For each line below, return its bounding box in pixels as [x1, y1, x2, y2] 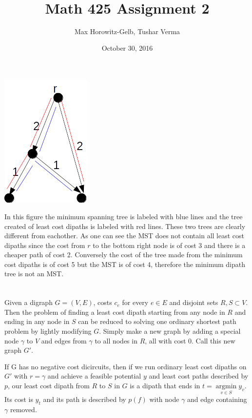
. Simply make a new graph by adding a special [99, 326, 241, 336]
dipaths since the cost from [4, 240, 85, 250]
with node [149, 394, 179, 404]
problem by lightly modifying [4, 326, 92, 336]
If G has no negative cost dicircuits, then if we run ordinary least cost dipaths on [4, 361, 247, 371]
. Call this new [192, 335, 235, 345]
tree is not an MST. [4, 268, 64, 279]
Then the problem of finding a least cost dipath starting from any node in [4, 306, 225, 317]
